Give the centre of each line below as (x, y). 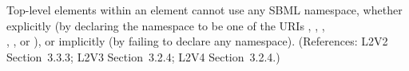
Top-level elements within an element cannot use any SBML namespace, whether (204, 10)
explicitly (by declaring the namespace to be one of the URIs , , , (166, 25)
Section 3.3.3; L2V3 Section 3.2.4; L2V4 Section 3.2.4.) (143, 56)
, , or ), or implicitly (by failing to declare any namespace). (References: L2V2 (197, 41)
